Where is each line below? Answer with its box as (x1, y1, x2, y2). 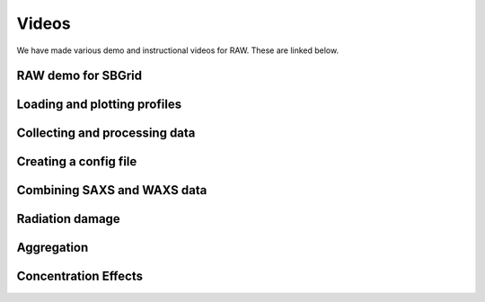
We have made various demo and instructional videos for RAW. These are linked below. (16, 45, 339, 56)
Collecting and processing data (16, 126, 196, 141)
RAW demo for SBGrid (16, 68, 143, 84)
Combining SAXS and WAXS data (16, 182, 207, 198)
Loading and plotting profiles (16, 97, 182, 112)
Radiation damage (16, 211, 120, 226)
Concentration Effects (16, 269, 144, 284)
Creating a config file (16, 154, 137, 170)
